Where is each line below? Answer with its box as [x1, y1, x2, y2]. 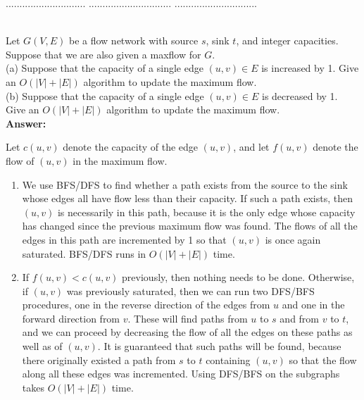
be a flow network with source [68, 33, 199, 48]
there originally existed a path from [22, 352, 176, 367]
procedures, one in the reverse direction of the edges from [22, 297, 270, 312]
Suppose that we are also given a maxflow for [6, 46, 201, 61]
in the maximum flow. [73, 153, 168, 168]
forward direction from [22, 311, 120, 325]
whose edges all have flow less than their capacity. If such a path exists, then [22, 191, 353, 206]
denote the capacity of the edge [63, 139, 199, 154]
